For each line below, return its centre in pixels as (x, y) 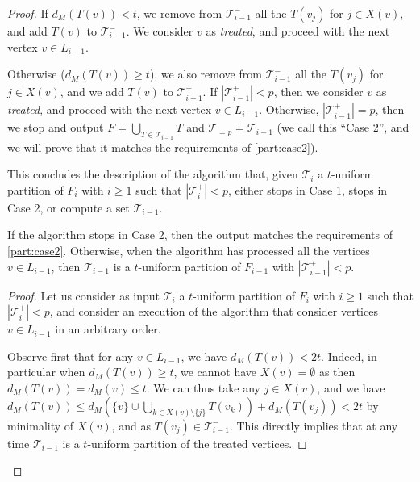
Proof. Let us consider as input (84, 295)
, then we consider (318, 92)
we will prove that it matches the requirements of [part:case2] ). (163, 147)
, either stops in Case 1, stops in (308, 189)
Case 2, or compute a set (69, 207)
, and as (131, 425)
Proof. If (28, 13)
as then (337, 372)
